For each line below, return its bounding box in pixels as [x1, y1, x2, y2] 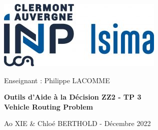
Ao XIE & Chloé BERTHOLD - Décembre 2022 [4, 118, 151, 129]
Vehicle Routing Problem [4, 101, 93, 112]
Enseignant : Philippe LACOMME [4, 75, 110, 85]
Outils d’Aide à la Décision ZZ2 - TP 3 [4, 92, 141, 102]
